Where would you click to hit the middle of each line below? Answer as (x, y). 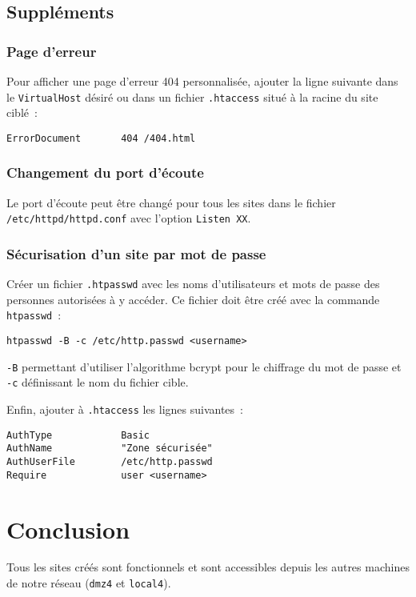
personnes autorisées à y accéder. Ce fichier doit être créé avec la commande (193, 299)
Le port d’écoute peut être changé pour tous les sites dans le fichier (171, 202)
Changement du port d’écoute (105, 172)
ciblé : (22, 112)
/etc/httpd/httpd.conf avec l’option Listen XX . (129, 218)
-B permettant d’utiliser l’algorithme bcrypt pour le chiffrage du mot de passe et (204, 366)
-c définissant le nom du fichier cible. (98, 382)
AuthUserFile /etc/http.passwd (110, 462)
